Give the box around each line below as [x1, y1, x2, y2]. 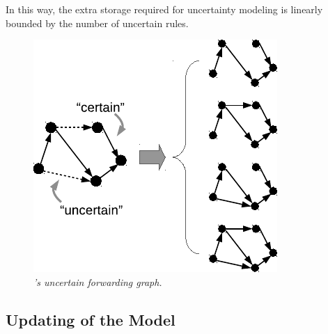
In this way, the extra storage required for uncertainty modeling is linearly [6, 2, 323, 16]
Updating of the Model [6, 308, 175, 330]
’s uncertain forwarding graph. [33, 274, 162, 289]
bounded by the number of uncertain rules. [6, 15, 189, 30]
